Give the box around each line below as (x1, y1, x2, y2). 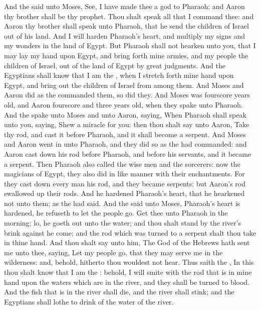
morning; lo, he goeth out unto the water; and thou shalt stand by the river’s (4, 218, 241, 228)
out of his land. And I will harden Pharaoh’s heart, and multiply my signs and (4, 30, 245, 41)
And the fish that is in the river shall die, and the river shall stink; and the (4, 286, 234, 297)
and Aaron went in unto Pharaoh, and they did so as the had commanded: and (4, 139, 247, 149)
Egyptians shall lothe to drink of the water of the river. (4, 296, 174, 306)
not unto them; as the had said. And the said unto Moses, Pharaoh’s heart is (4, 197, 240, 208)
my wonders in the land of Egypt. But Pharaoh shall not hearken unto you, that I (4, 40, 256, 51)
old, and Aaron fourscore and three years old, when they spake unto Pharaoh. (4, 99, 243, 110)
